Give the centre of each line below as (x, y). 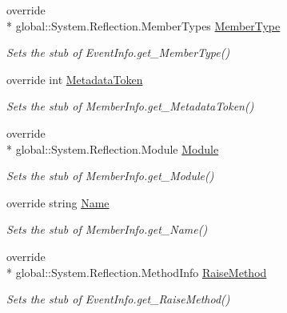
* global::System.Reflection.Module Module (113, 148)
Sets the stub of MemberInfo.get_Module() (110, 176)
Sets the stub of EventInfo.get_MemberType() (118, 52)
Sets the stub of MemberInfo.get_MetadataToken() (130, 106)
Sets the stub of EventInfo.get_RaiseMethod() (118, 299)
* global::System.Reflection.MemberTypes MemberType (143, 25)
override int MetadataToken (75, 79)
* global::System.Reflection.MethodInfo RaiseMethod (137, 272)
